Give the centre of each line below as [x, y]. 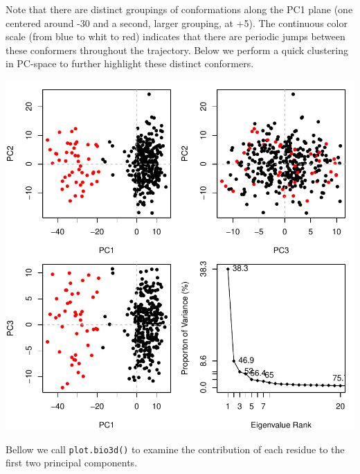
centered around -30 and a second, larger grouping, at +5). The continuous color [177, 23]
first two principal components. [72, 463]
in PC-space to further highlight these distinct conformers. [130, 63]
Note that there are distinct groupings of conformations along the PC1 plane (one [179, 9]
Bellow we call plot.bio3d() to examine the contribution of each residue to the [175, 449]
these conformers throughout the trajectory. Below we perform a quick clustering [177, 50]
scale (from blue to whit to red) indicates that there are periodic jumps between [175, 36]
